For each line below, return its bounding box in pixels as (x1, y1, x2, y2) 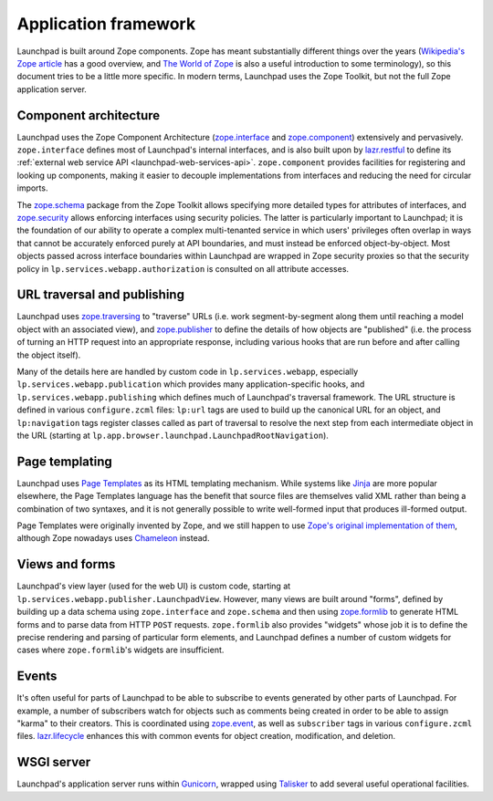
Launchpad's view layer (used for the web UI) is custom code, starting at (16, 580, 291, 592)
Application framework (16, 14, 196, 34)
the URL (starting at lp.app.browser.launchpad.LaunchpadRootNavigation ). (16, 430, 329, 441)
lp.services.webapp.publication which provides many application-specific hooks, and (16, 379, 365, 390)
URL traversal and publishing (16, 287, 184, 303)
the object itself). (16, 349, 81, 360)
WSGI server (16, 754, 91, 770)
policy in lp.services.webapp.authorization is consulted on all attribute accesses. (16, 263, 350, 274)
